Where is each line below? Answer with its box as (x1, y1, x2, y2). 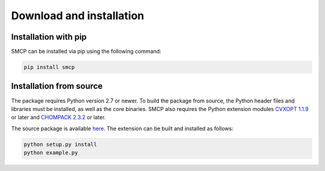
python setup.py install (23, 141, 97, 148)
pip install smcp (23, 64, 75, 71)
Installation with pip (11, 32, 87, 42)
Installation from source (11, 81, 103, 91)
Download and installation (11, 9, 144, 22)
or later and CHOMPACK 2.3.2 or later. (11, 114, 106, 121)
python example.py (23, 149, 78, 156)
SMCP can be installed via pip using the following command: (11, 48, 162, 55)
